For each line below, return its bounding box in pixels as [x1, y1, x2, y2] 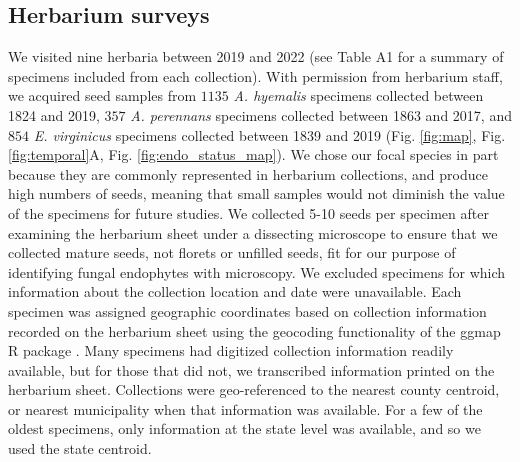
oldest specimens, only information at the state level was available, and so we [8, 418, 481, 439]
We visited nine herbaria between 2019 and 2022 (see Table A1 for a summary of [8, 46, 504, 67]
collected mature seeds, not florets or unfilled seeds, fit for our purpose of [8, 242, 456, 263]
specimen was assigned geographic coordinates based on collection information [8, 300, 487, 321]
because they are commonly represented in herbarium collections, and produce [8, 163, 488, 184]
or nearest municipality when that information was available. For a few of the [8, 398, 483, 419]
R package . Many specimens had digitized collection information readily [8, 340, 454, 361]
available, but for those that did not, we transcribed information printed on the [8, 359, 495, 380]
